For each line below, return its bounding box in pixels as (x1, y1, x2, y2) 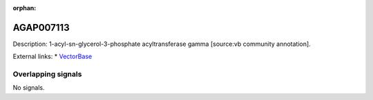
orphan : (12, 4, 37, 12)
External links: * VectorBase (12, 52, 93, 61)
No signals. (12, 84, 45, 92)
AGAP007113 (12, 21, 70, 34)
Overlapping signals (12, 69, 82, 79)
